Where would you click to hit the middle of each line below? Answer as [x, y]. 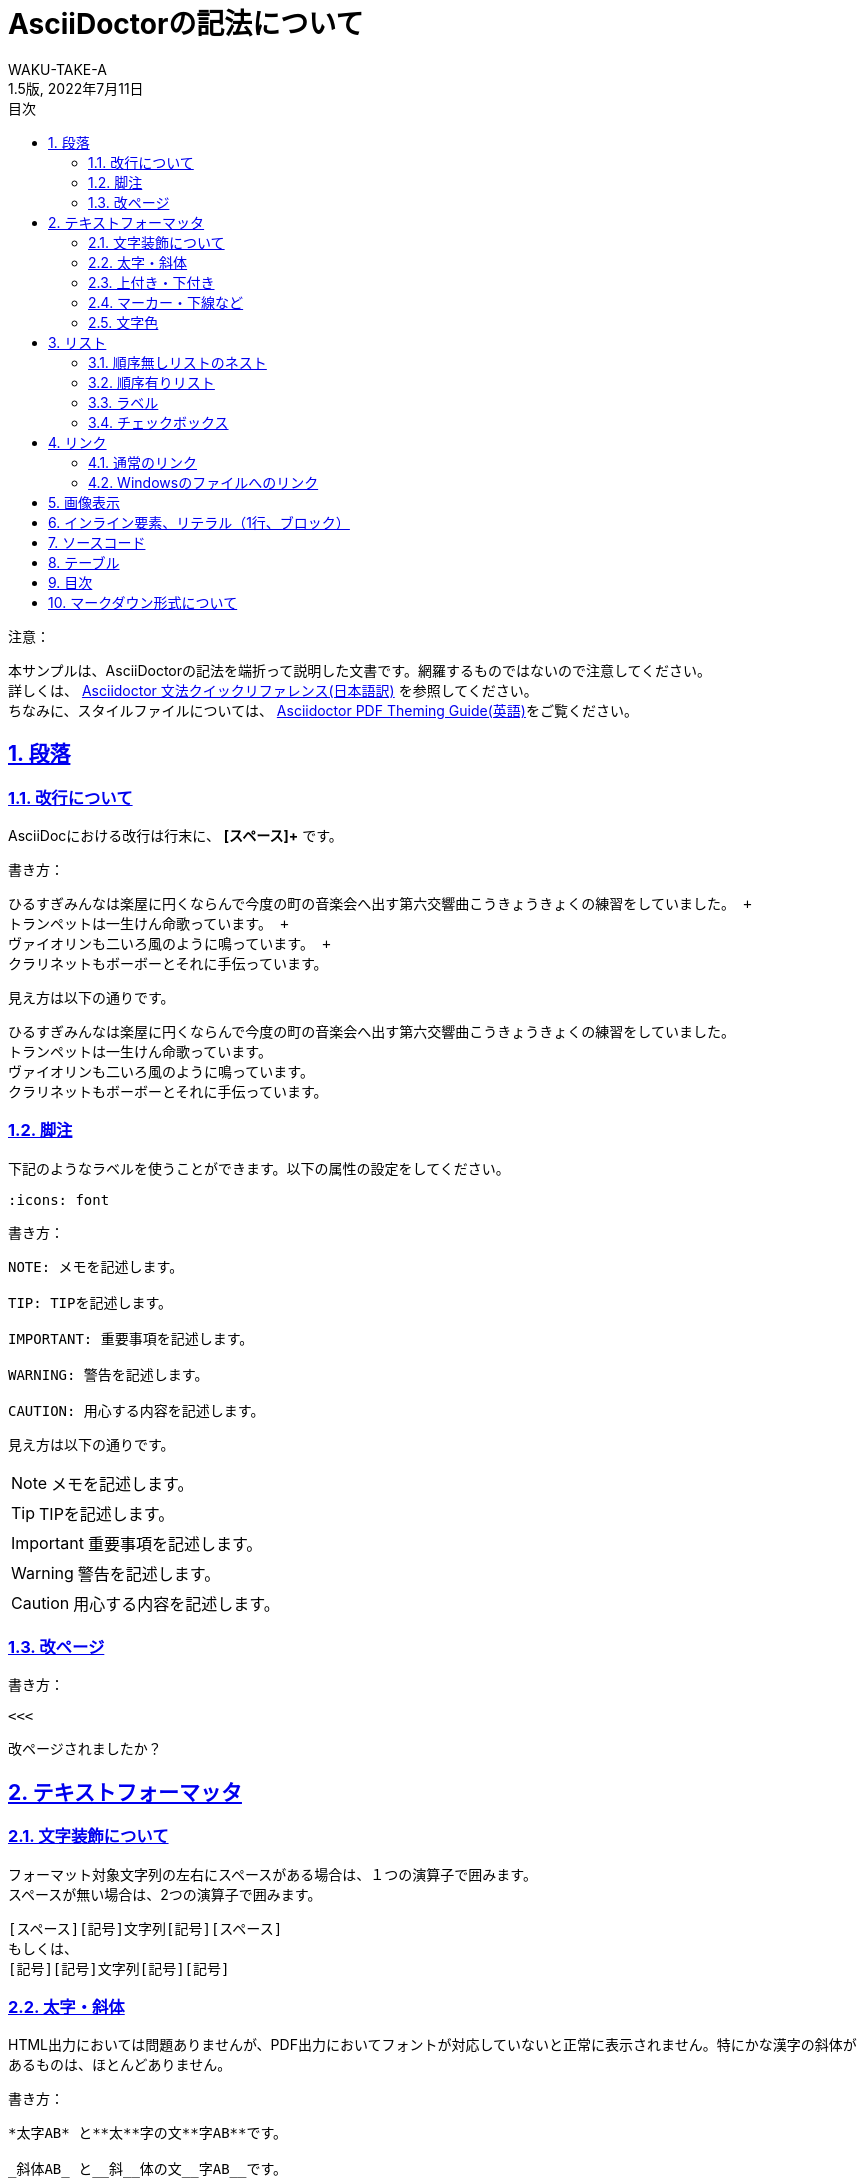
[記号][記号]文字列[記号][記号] [119, 1968]
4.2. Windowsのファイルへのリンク [203, 482]
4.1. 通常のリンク [143, 462]
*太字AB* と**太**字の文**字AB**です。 [148, 2133]
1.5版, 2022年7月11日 [76, 88]
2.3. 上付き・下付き [151, 282]
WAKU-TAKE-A [57, 69]
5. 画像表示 [84, 502]
